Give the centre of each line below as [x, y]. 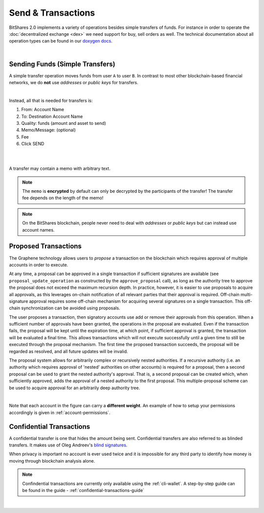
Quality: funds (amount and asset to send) [64, 123]
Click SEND [33, 144]
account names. [38, 230]
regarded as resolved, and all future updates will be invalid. [68, 351]
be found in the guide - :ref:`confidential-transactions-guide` [83, 490]
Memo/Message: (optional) [48, 130]
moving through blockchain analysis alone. [52, 461]
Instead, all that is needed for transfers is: [51, 100]
